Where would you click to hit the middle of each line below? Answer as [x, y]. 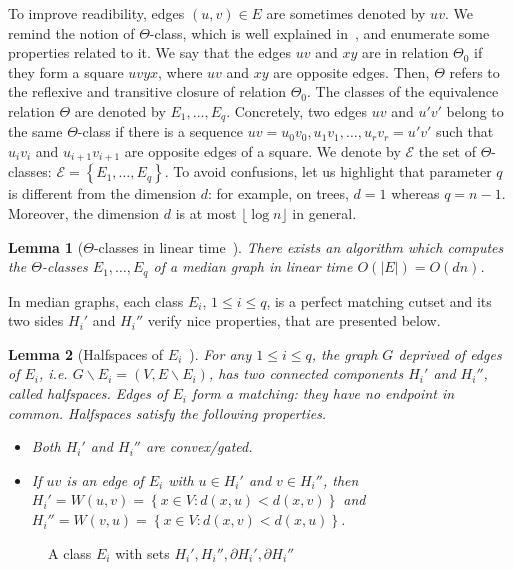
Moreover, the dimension [84, 213]
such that [465, 131]
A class [70, 552]
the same [35, 131]
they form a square [66, 71]
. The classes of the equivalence [403, 91]
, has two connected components [306, 373]
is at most [206, 213]
